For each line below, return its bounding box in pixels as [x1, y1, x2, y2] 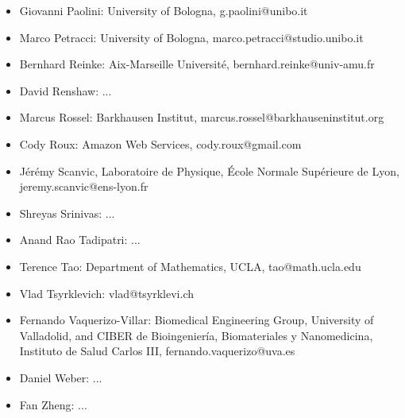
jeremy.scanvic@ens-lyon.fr [19, 178, 148, 195]
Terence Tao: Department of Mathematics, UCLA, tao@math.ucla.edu [19, 257, 361, 274]
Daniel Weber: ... [19, 369, 102, 385]
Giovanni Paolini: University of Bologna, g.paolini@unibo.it [19, 2, 308, 18]
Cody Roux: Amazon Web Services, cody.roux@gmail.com [19, 135, 302, 152]
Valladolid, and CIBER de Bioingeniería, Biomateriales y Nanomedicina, [19, 327, 373, 343]
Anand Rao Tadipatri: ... [19, 231, 141, 248]
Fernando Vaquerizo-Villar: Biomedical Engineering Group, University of [19, 312, 374, 328]
